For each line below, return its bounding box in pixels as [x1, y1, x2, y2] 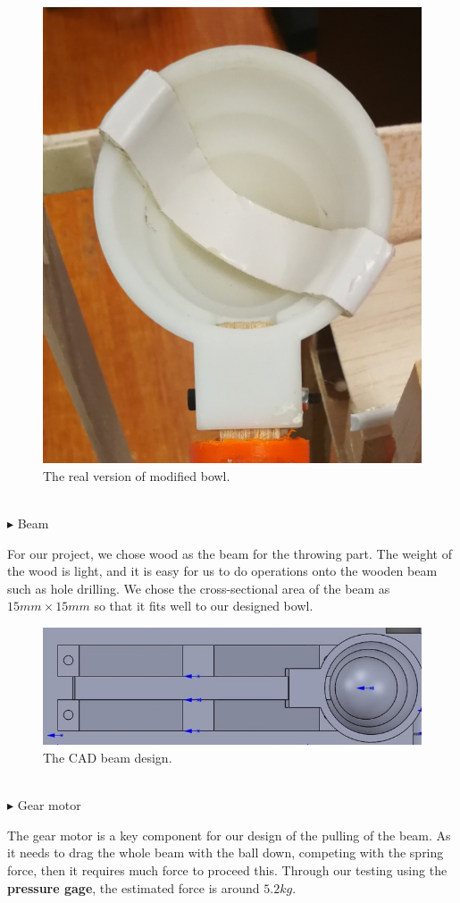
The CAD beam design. [43, 748, 172, 766]
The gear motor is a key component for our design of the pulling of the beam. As [7, 825, 451, 844]
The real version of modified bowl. [43, 466, 230, 485]
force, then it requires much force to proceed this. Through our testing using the [7, 860, 447, 879]
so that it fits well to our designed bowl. [94, 596, 314, 615]
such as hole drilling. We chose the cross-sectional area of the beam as [7, 578, 390, 597]
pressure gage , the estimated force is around [7, 878, 260, 897]
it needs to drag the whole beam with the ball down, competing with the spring [7, 843, 444, 862]
